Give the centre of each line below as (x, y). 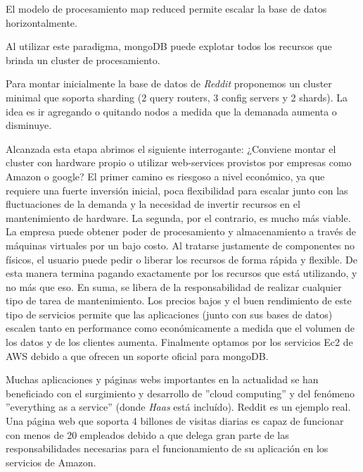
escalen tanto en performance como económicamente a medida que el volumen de (180, 328)
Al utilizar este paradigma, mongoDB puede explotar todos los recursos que (169, 46)
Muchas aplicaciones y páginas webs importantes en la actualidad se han (162, 379)
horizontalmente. (42, 22)
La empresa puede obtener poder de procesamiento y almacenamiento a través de (181, 231)
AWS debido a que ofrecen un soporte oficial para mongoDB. (137, 355)
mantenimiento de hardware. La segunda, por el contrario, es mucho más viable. (178, 217)
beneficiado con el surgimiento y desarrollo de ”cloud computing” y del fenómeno (180, 393)
